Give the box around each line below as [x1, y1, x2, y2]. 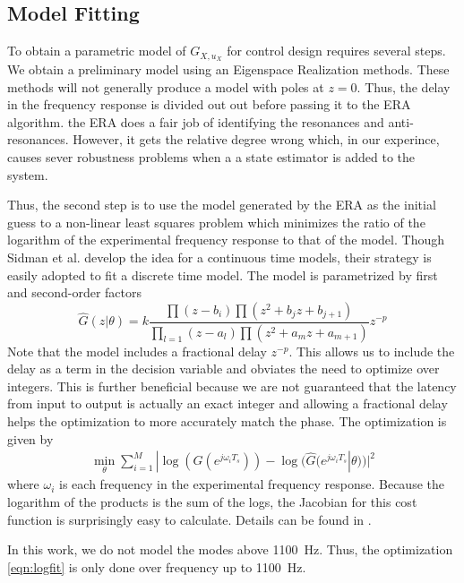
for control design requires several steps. [227, 41, 446, 60]
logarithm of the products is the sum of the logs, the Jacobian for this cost [7, 493, 417, 511]
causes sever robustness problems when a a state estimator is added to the [7, 148, 416, 167]
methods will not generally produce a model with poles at [7, 77, 324, 96]
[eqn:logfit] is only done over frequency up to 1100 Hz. [7, 557, 306, 576]
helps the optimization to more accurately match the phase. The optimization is [7, 412, 447, 431]
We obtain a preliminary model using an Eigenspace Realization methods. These [7, 60, 450, 79]
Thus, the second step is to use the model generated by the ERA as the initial [7, 195, 436, 214]
